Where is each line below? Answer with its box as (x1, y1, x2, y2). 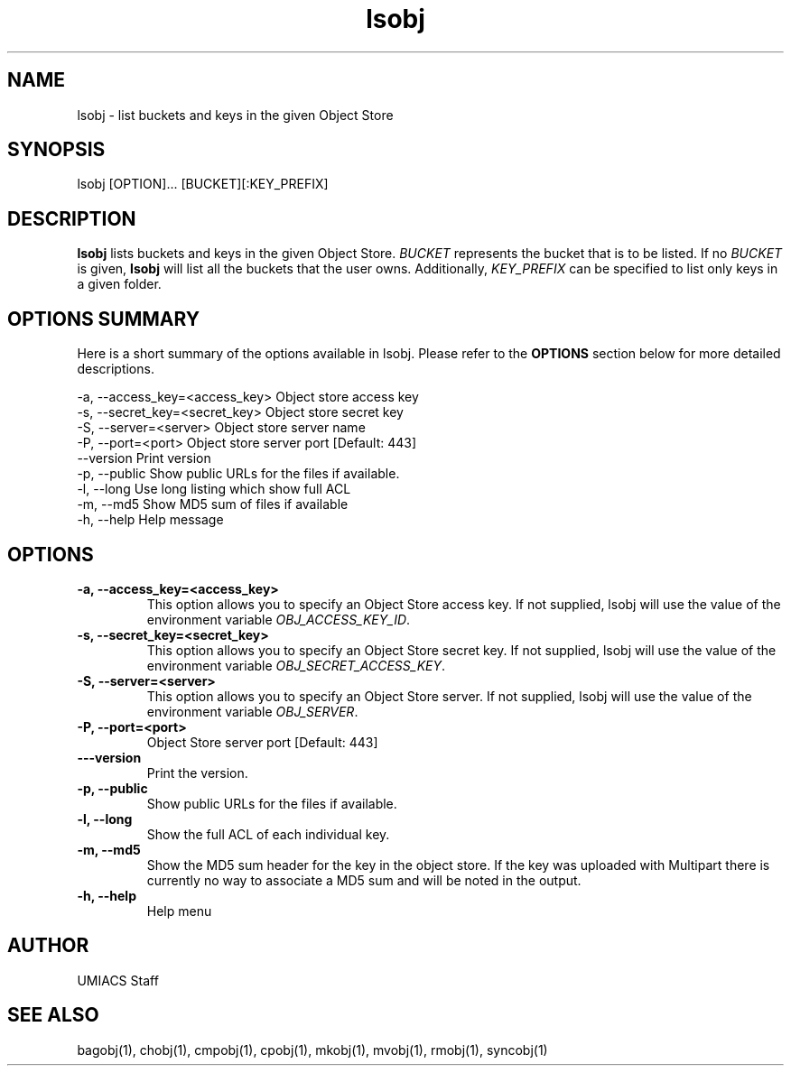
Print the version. (146, 764, 248, 781)
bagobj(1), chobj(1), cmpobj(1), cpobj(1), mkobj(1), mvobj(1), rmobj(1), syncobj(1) (77, 1041, 548, 1058)
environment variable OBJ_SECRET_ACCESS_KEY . (146, 657, 446, 673)
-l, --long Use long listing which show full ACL (77, 481, 351, 497)
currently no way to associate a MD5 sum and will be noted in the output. (146, 872, 582, 888)
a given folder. (77, 276, 162, 292)
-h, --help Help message (77, 512, 224, 528)
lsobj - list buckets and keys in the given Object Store (77, 106, 394, 123)
